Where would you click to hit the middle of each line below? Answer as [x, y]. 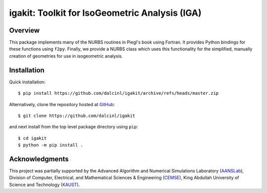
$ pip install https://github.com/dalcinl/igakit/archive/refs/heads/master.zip [118, 93]
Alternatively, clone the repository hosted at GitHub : [62, 104]
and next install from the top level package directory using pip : [74, 127]
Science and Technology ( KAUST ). [44, 185]
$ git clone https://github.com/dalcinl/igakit [77, 116]
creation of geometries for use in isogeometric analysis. [66, 56]
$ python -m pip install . [51, 145]
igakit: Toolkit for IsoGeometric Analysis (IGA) [105, 13]
